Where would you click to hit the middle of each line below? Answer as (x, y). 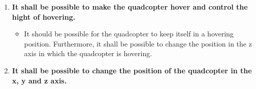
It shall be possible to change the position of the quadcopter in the (132, 70)
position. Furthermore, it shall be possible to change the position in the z (138, 43)
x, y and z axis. (39, 80)
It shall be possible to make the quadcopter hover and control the (130, 7)
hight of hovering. (44, 16)
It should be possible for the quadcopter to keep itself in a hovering (129, 34)
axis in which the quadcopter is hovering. (88, 53)
